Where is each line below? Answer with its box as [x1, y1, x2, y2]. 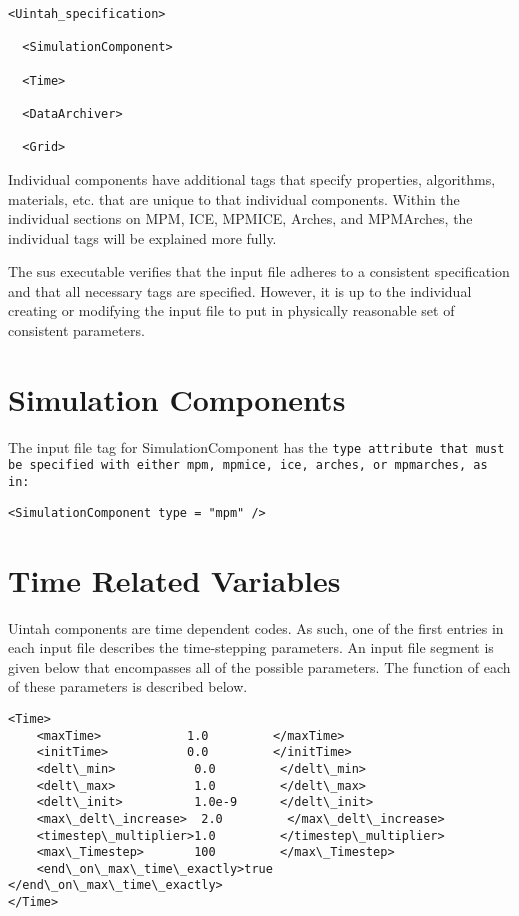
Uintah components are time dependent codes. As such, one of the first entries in [8, 617, 504, 638]
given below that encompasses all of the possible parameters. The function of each [8, 656, 511, 677]
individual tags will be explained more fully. [8, 227, 277, 248]
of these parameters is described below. [8, 676, 248, 697]
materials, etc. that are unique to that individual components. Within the [8, 188, 460, 209]
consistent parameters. [8, 320, 145, 341]
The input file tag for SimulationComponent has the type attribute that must [8, 436, 505, 457]
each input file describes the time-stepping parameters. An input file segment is [8, 637, 494, 658]
